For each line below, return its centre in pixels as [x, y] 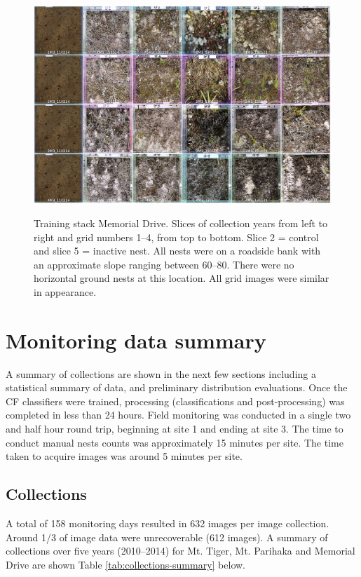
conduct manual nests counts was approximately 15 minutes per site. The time [175, 442]
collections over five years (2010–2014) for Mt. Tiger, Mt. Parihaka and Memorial [180, 551]
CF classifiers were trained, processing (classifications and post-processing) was [175, 401]
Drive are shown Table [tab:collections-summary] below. [126, 564]
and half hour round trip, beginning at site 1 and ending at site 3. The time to [175, 429]
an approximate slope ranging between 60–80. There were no [164, 264]
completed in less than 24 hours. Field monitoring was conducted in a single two [178, 415]
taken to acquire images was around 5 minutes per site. [124, 456]
